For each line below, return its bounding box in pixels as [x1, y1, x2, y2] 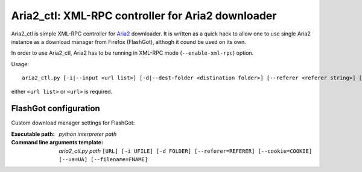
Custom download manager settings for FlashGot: [11, 119, 135, 126]
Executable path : [11, 130, 55, 138]
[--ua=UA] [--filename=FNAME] [59, 156, 148, 162]
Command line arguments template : [11, 139, 104, 146]
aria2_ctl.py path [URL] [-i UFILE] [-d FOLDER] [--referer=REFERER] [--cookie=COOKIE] [59, 147, 313, 155]
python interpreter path [59, 130, 117, 138]
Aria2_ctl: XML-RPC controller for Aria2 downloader [11, 9, 277, 22]
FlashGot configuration [11, 103, 101, 114]
